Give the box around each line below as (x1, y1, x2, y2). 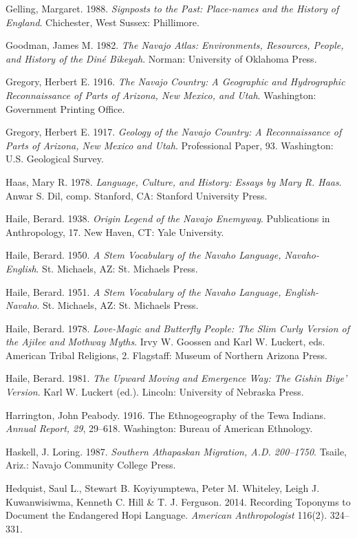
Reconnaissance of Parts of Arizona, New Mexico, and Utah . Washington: (6, 87, 316, 102)
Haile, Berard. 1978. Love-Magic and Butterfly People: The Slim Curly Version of (6, 321, 350, 335)
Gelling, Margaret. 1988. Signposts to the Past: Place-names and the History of (6, 1, 339, 15)
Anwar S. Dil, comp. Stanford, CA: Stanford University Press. (6, 188, 268, 202)
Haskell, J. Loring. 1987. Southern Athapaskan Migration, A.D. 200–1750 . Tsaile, (6, 444, 347, 458)
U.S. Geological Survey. (6, 151, 104, 166)
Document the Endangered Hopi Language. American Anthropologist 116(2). (6, 508, 327, 522)
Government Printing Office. (6, 101, 125, 116)
